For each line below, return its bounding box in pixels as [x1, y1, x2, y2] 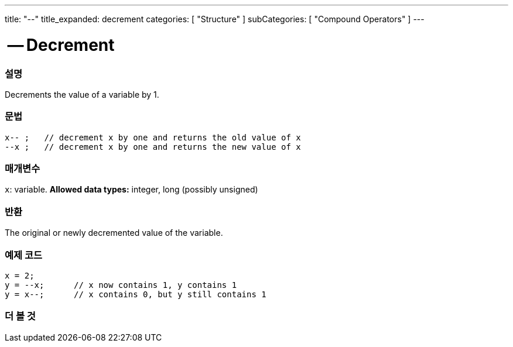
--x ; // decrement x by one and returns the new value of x [5, 142, 301, 152]
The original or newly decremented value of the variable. [5, 228, 223, 238]
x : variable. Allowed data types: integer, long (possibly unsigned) [5, 184, 258, 195]
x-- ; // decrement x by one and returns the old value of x [5, 132, 301, 142]
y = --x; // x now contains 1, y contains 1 [5, 280, 237, 290]
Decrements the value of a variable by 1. [5, 89, 159, 99]
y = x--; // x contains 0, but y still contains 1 [5, 289, 266, 299]
